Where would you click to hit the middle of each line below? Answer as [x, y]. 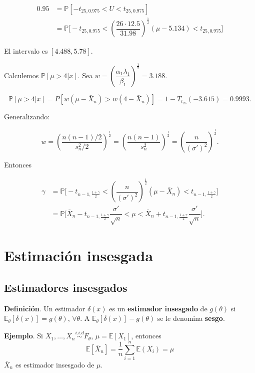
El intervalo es [26, 51]
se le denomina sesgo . [191, 318]
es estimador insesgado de [55, 364]
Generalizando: [27, 117]
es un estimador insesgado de [158, 308]
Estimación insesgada [79, 255]
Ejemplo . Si [23, 336]
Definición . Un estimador [45, 308]
